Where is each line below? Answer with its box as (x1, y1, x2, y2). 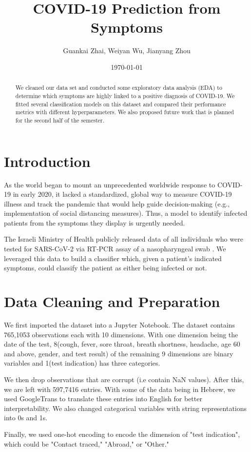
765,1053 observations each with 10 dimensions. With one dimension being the (4, 329, 238, 339)
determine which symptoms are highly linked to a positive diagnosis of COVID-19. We (15, 91, 235, 100)
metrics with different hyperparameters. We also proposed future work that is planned (15, 108, 234, 116)
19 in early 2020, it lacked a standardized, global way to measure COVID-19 (4, 189, 232, 199)
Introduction (4, 151, 91, 171)
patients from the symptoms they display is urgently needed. (4, 217, 185, 227)
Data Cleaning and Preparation (4, 291, 220, 311)
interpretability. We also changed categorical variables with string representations (4, 403, 247, 413)
